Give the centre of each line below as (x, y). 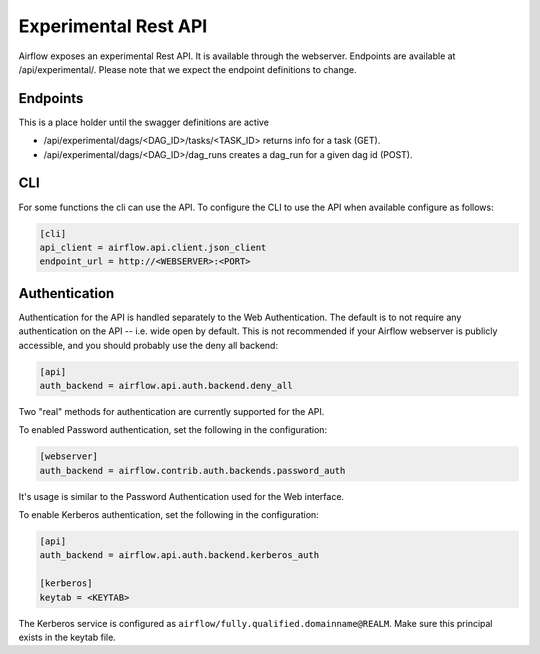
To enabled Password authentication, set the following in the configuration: (173, 430)
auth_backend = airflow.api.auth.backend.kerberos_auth (179, 555)
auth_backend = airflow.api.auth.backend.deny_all (166, 385)
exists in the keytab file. (67, 637)
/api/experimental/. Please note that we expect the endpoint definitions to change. (187, 69)
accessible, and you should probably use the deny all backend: (148, 345)
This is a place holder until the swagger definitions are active (144, 122)
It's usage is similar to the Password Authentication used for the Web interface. (181, 496)
